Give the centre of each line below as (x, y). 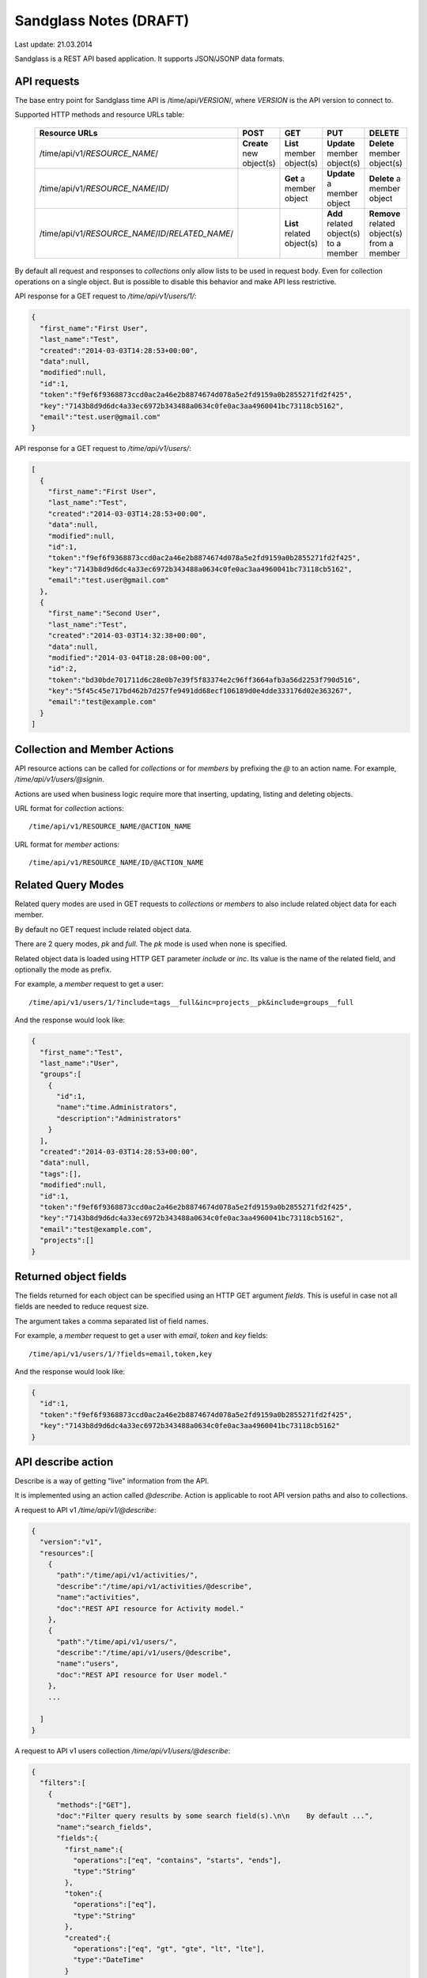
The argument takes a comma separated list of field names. (111, 1321)
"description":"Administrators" (119, 1118)
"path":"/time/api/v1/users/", (117, 1641)
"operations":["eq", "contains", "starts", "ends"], (177, 1860)
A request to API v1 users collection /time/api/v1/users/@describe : (123, 1751)
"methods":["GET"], (94, 1805)
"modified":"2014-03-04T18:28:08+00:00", (129, 657)
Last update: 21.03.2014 (53, 44)
